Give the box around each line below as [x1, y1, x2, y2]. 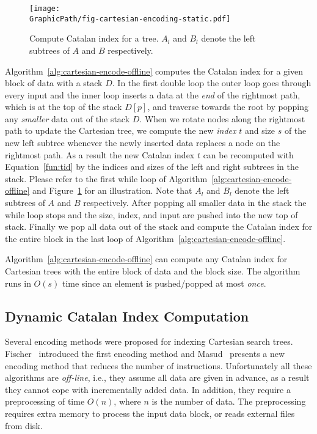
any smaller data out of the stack [5, 112, 130, 125]
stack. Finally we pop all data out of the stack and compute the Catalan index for [5, 220, 313, 233]
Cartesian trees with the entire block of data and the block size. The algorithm [5, 265, 301, 277]
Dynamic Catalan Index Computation [5, 306, 249, 325]
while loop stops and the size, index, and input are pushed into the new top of [5, 208, 298, 221]
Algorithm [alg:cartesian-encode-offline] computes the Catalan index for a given [5, 64, 303, 77]
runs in [5, 276, 31, 289]
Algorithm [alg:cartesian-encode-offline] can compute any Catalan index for [5, 252, 288, 265]
